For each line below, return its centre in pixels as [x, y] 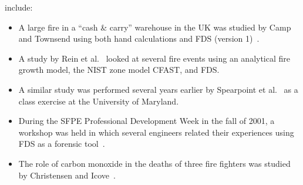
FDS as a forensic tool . [62, 144]
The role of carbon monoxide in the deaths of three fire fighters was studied [154, 163]
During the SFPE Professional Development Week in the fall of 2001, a [147, 121]
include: [19, 7]
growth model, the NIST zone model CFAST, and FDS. [119, 70]
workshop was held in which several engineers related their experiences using [156, 132]
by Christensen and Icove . [67, 175]
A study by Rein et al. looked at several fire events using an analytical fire [154, 58]
